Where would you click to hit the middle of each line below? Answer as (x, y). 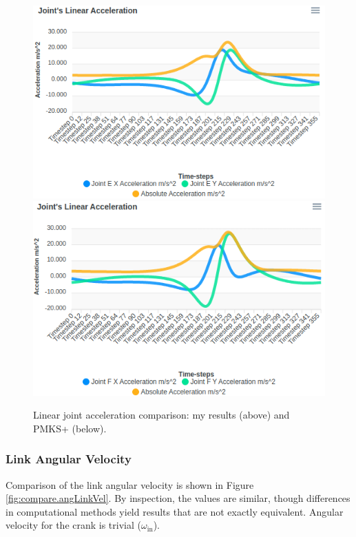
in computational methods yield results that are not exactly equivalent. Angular (175, 511)
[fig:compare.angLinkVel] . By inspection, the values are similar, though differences (178, 498)
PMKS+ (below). (70, 428)
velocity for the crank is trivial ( (73, 525)
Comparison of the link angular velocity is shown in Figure (130, 484)
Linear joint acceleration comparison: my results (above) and (161, 415)
